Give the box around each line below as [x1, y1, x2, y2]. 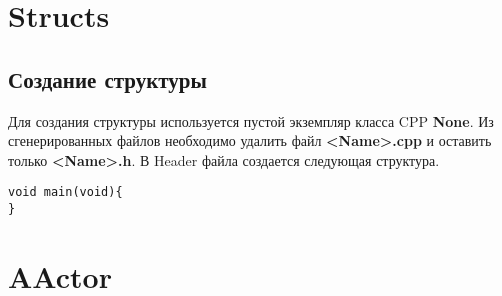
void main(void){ [8, 185, 123, 200]
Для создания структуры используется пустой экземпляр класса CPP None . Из [8, 110, 494, 131]
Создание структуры [8, 63, 207, 94]
